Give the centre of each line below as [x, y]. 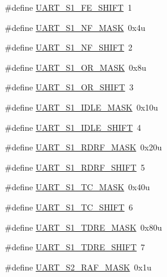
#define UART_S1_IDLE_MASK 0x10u [81, 107]
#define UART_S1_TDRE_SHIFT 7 [75, 247]
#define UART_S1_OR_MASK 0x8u [76, 67]
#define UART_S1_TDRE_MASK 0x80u [83, 227]
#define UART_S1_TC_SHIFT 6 [69, 207]
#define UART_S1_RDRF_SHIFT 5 [75, 167]
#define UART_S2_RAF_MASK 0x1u [78, 267]
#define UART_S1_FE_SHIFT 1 [68, 7]
